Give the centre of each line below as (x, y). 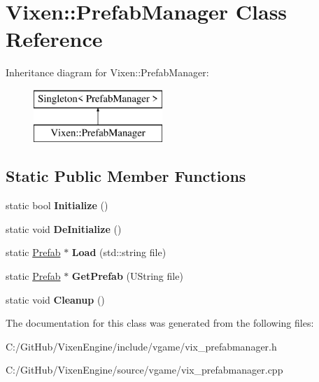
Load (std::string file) (119, 252)
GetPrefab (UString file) (127, 276)
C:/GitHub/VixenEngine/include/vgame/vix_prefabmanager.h (141, 346)
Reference (54, 39)
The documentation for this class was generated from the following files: (160, 323)
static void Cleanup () (55, 299)
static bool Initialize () (57, 205)
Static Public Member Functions (126, 176)
